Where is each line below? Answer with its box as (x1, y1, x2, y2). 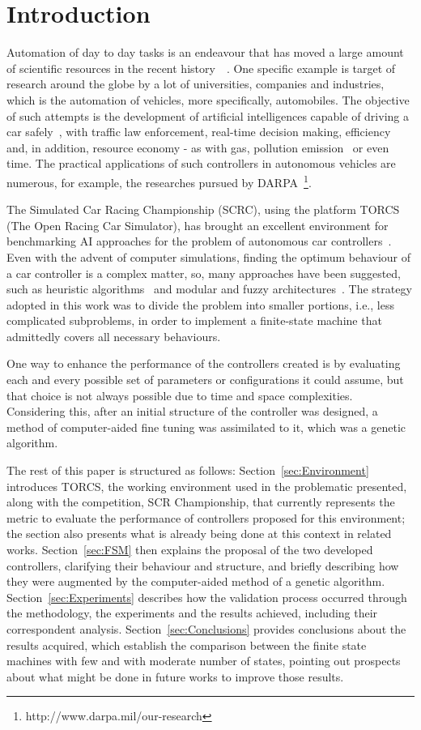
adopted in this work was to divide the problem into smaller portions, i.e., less (6, 296, 394, 313)
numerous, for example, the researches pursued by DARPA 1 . (6, 171, 312, 190)
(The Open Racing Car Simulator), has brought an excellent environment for (6, 216, 389, 233)
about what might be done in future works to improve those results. (6, 668, 344, 685)
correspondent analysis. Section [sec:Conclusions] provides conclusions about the (6, 620, 406, 637)
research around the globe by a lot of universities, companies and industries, (6, 75, 385, 92)
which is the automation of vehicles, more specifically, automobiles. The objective (6, 91, 410, 108)
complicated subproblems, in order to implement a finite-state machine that (6, 312, 382, 329)
